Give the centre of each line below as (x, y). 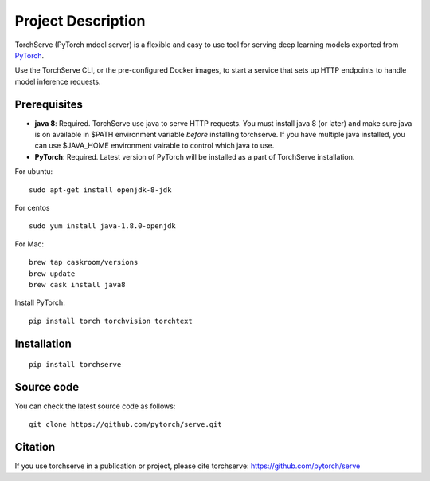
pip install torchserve (75, 365)
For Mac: (29, 244)
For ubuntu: (34, 172)
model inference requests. (58, 81)
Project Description (80, 21)
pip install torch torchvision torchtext (111, 321)
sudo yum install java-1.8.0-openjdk (103, 226)
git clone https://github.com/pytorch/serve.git (125, 424)
